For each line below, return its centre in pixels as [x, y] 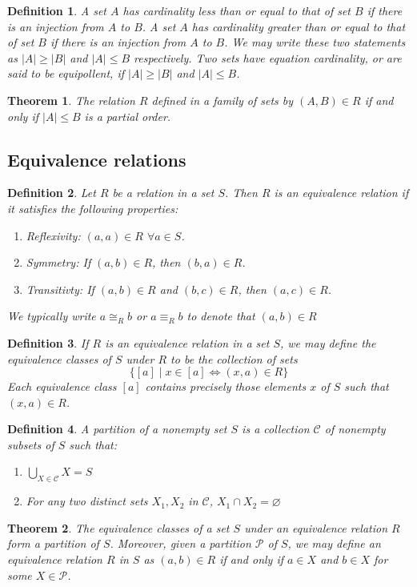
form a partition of [53, 543]
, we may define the [328, 342]
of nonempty [355, 429]
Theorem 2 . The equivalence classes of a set [118, 527]
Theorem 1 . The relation [71, 100]
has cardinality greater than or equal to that [299, 26]
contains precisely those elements [226, 386]
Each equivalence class [62, 386]
